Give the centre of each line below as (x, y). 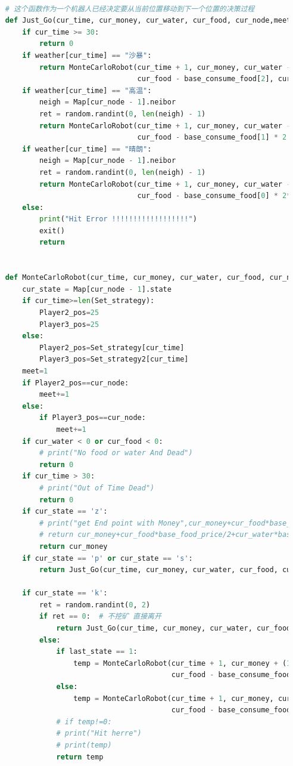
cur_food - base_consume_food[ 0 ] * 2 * (214, 196)
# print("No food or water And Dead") (116, 453)
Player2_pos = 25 (69, 313)
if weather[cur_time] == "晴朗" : (87, 149)
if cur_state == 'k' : (65, 593)
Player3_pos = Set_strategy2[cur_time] (114, 359)
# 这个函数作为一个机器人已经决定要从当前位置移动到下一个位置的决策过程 (130, 9)
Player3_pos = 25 (69, 324)
